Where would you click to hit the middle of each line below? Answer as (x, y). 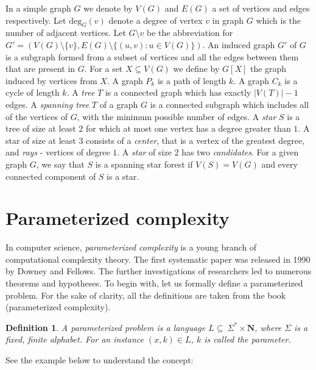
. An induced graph (239, 44)
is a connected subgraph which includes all (230, 104)
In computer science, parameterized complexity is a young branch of (131, 247)
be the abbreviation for (190, 33)
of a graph (119, 104)
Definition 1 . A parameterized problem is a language (106, 327)
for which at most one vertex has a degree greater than (188, 128)
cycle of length (33, 92)
